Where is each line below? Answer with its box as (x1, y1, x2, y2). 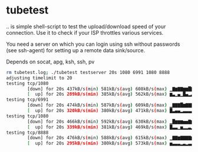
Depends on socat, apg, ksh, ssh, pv (6, 58, 95, 65)
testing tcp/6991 (6, 97, 49, 103)
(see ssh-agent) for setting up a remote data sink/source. (6, 46, 146, 53)
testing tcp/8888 (6, 130, 49, 136)
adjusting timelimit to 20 (6, 75, 72, 81)
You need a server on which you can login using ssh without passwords (6, 40, 180, 48)
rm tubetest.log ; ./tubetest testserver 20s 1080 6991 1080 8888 (6, 69, 170, 75)
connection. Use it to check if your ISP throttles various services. (6, 29, 164, 36)
